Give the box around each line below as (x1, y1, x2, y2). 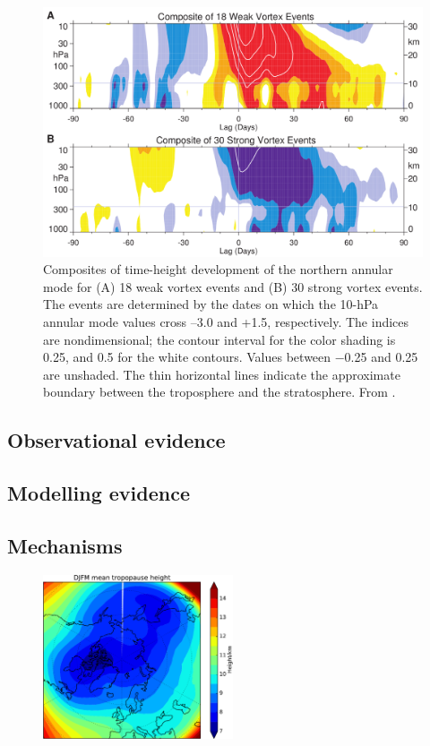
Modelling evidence (7, 479, 191, 507)
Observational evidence (7, 426, 226, 454)
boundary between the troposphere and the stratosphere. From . (43, 382, 396, 401)
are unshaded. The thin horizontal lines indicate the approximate (43, 364, 400, 383)
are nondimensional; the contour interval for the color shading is (43, 330, 396, 348)
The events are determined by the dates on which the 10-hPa (43, 295, 379, 313)
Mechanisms (7, 531, 123, 559)
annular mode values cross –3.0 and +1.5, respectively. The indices (43, 313, 409, 331)
